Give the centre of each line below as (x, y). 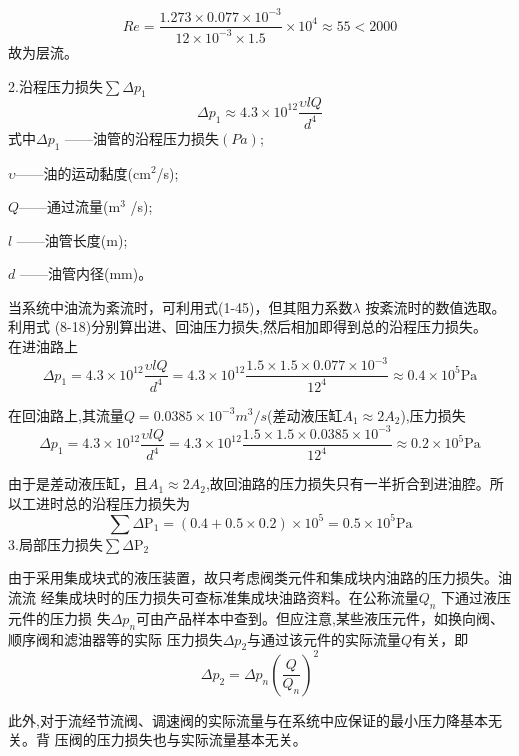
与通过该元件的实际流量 (324, 638)
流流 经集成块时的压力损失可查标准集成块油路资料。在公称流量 (213, 596)
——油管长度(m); (72, 239)
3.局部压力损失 (55, 543)
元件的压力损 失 (59, 617)
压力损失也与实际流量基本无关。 (201, 739)
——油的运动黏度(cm (83, 172)
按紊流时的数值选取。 (435, 306)
